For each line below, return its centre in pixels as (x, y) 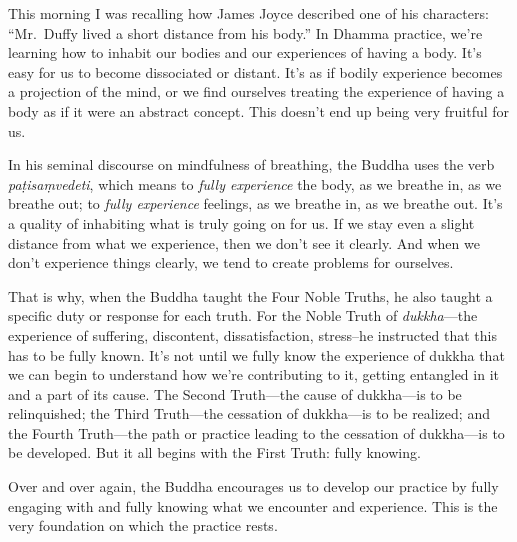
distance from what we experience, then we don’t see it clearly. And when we (244, 242)
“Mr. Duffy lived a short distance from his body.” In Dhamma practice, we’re (245, 32)
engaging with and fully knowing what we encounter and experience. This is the (253, 505)
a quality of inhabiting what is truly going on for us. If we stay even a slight (241, 222)
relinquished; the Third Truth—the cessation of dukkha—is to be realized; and (249, 413)
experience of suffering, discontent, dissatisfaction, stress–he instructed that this (252, 334)
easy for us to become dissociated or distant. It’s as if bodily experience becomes (255, 71)
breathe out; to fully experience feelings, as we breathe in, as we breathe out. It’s (255, 203)
